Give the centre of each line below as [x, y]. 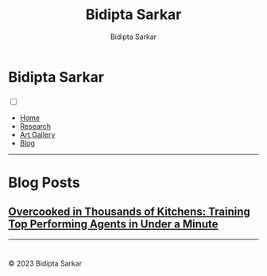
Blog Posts [44, 183]
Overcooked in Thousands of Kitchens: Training [129, 212]
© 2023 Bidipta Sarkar [45, 263]
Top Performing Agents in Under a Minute [113, 224]
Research [35, 126]
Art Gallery [37, 134]
